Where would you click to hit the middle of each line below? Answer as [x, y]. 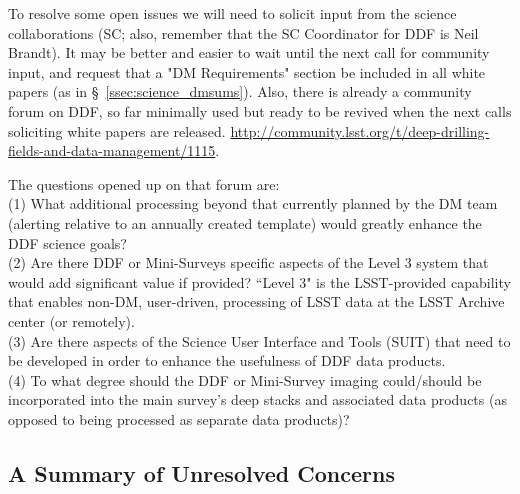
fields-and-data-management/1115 [112, 150]
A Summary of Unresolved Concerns [201, 472]
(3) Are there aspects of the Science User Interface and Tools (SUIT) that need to [259, 340]
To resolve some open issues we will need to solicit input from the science [232, 13]
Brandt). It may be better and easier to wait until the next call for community [249, 52]
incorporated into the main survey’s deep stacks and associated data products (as [257, 399]
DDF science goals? [67, 242]
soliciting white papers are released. [117, 130]
